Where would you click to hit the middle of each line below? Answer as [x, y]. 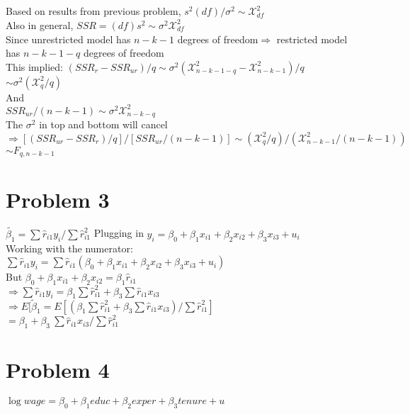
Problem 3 [58, 199]
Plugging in [119, 233]
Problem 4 [58, 370]
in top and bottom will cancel [103, 124]
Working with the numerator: [69, 248]
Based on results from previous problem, [93, 11]
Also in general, [40, 24]
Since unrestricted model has [68, 39]
